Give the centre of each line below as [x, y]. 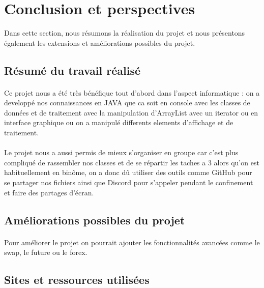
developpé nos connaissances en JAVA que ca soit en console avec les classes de [127, 103]
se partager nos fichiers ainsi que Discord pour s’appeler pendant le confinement [129, 182]
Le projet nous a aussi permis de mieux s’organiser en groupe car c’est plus [121, 152]
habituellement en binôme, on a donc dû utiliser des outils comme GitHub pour [128, 172]
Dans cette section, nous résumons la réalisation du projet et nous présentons [125, 33]
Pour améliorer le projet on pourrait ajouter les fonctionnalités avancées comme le [132, 242]
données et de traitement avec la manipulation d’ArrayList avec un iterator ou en [131, 112]
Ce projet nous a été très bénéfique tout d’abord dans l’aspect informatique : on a [132, 92]
